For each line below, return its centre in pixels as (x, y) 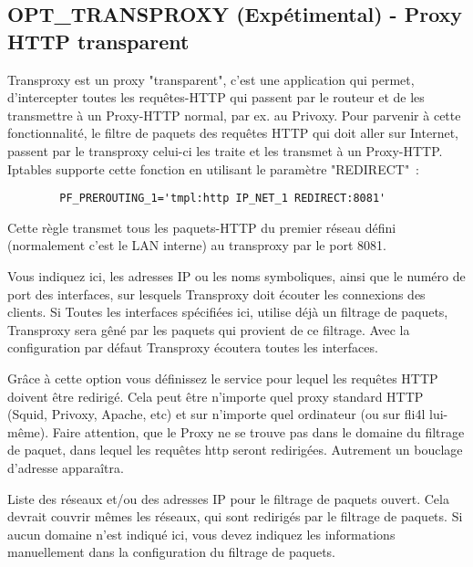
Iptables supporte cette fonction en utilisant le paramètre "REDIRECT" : (214, 168)
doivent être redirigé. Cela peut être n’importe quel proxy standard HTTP (216, 396)
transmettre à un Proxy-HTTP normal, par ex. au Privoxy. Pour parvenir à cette (234, 115)
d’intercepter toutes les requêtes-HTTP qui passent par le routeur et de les (216, 97)
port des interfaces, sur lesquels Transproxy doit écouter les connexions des (216, 294)
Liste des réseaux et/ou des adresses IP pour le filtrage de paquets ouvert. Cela (228, 498)
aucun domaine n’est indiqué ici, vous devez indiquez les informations (201, 534)
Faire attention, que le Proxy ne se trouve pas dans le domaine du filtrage (258, 431)
